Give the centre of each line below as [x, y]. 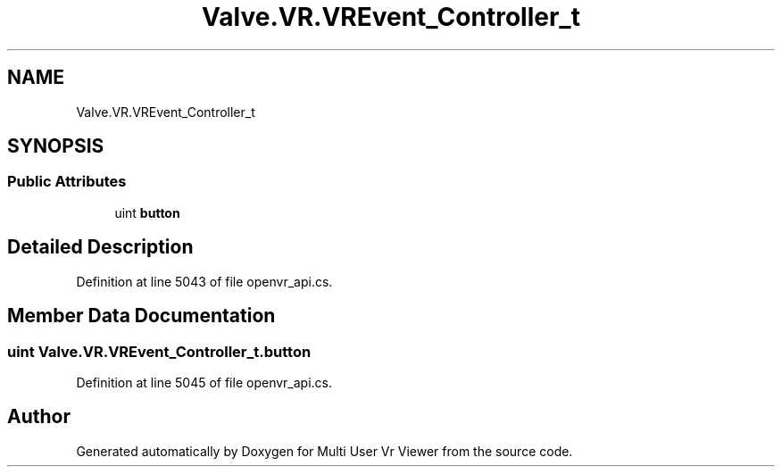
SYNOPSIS [56, 146]
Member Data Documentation [141, 316]
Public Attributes [67, 182]
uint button [147, 212]
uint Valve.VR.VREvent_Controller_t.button [159, 351]
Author [39, 417]
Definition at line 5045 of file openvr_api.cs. [204, 382]
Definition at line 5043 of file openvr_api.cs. [204, 281]
